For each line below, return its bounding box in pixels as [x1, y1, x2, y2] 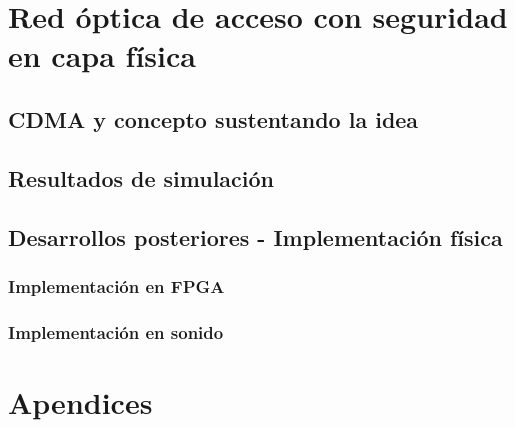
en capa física [8, 35, 196, 76]
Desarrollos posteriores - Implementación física [8, 221, 503, 252]
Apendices [8, 381, 153, 422]
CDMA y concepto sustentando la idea [8, 103, 419, 134]
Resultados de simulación [8, 162, 275, 193]
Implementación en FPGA [8, 273, 225, 298]
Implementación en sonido [8, 319, 224, 344]
